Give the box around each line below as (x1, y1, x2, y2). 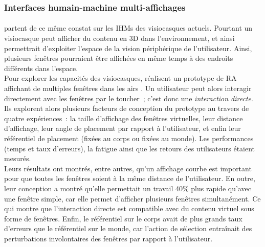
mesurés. (4, 153, 31, 164)
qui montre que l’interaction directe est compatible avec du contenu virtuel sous (4, 203, 254, 214)
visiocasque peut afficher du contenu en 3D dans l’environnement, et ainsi (4, 33, 235, 43)
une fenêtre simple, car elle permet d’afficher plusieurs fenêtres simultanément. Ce (4, 193, 261, 204)
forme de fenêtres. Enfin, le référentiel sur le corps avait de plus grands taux (4, 213, 242, 223)
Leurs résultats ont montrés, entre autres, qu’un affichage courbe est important (4, 163, 252, 173)
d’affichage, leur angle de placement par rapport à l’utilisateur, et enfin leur (4, 123, 241, 133)
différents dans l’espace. (4, 62, 78, 73)
